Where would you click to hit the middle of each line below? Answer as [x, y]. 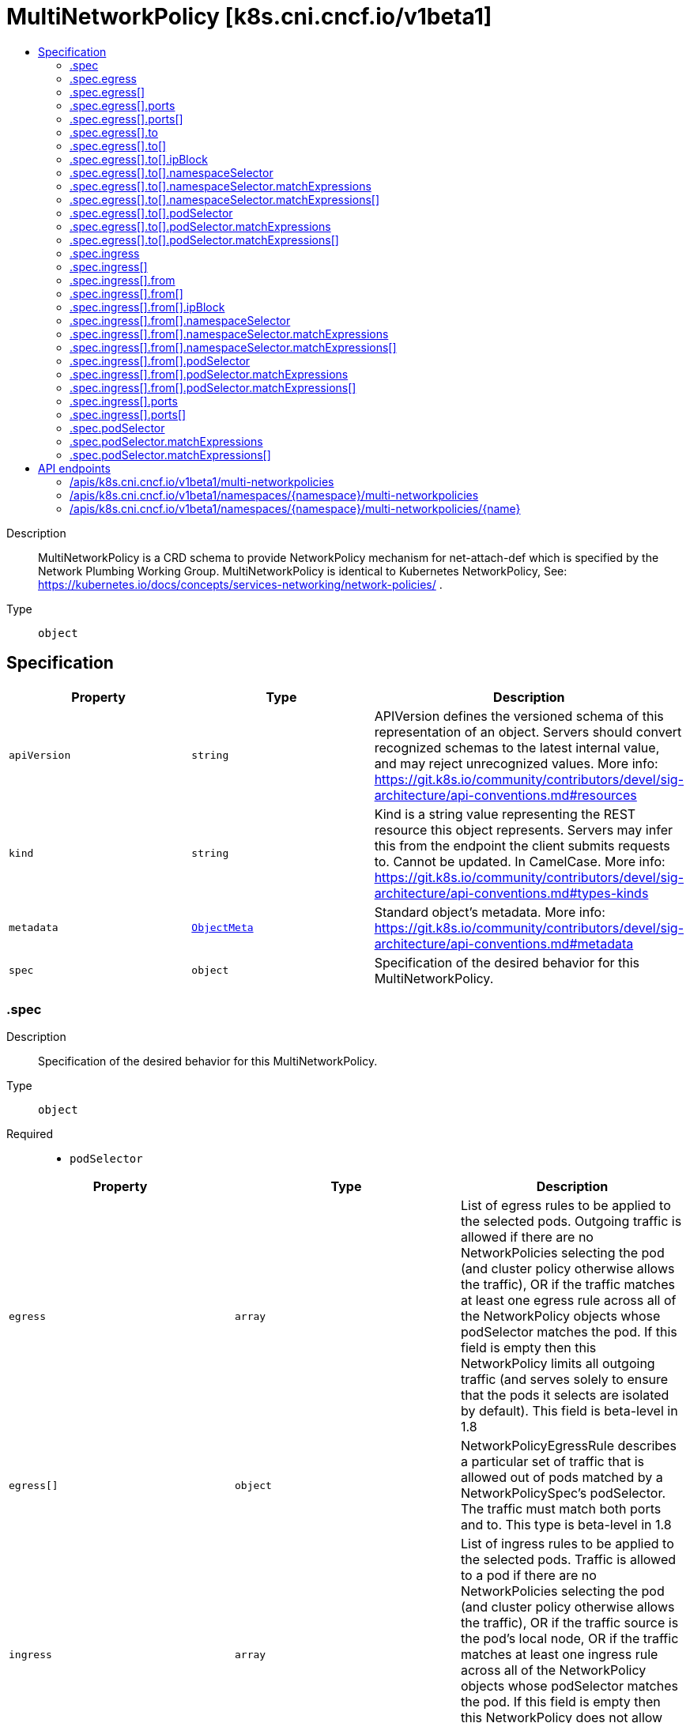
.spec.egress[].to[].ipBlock [139, 159]
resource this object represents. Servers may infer [523, 829]
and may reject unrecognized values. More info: [516, 763]
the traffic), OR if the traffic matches [568, 1285]
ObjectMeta [222, 928]
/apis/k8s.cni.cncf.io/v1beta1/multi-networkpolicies [202, 481]
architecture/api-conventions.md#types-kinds [511, 893]
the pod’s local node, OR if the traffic [569, 1639]
